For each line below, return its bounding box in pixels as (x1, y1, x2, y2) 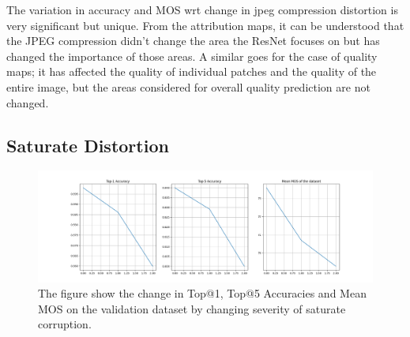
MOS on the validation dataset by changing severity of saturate (38, 300, 346, 316)
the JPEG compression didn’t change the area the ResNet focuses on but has (6, 32, 380, 49)
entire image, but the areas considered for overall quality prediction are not (6, 78, 371, 95)
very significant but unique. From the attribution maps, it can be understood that (6, 17, 404, 33)
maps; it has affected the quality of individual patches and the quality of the (6, 63, 377, 80)
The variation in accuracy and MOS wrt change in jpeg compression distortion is (6, 2, 398, 17)
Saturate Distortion (6, 133, 169, 157)
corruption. (38, 316, 92, 332)
